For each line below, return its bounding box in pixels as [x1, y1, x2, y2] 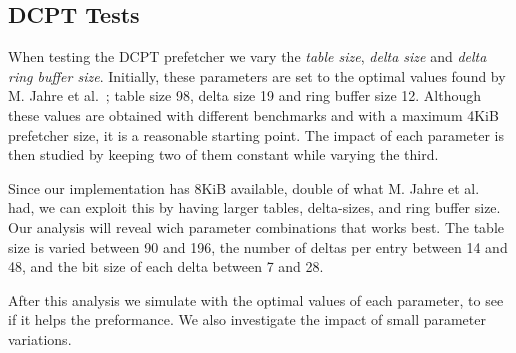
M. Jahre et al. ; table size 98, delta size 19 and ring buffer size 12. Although [8, 85, 482, 106]
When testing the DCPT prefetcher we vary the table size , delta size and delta [8, 46, 487, 67]
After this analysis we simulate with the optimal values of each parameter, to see [8, 289, 504, 310]
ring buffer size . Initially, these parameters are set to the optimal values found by [8, 65, 506, 86]
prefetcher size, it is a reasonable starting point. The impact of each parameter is [8, 124, 505, 145]
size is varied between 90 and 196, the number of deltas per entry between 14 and [8, 236, 508, 257]
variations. [8, 328, 72, 349]
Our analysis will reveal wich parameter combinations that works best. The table [8, 216, 505, 237]
